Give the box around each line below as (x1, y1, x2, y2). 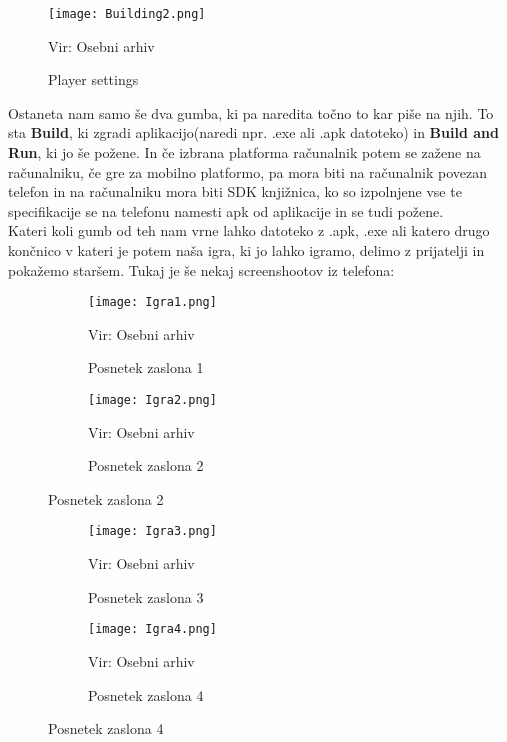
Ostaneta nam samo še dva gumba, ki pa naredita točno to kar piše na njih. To (8, 102, 494, 123)
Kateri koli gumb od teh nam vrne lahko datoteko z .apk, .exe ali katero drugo (8, 220, 490, 241)
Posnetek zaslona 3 (88, 586, 204, 607)
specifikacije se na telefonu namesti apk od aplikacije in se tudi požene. (8, 200, 444, 221)
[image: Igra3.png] (88, 524, 217, 539)
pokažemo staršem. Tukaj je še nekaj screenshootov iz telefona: (8, 259, 395, 280)
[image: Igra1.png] (88, 295, 217, 310)
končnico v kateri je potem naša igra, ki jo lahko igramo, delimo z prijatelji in (8, 240, 485, 260)
